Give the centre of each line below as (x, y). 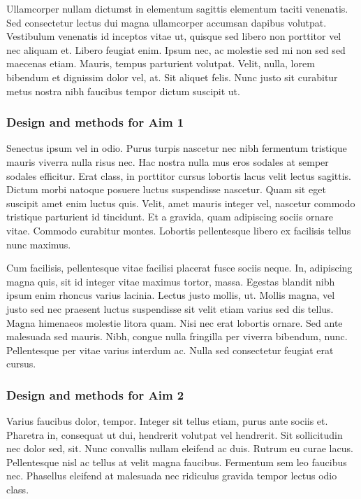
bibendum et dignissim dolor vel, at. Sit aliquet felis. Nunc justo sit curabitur (172, 77)
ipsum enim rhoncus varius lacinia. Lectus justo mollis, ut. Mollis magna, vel (171, 295)
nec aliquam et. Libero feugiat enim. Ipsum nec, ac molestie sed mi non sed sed (176, 49)
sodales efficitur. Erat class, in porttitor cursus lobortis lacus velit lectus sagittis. (179, 175)
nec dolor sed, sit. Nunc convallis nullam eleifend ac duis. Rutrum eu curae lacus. (180, 448)
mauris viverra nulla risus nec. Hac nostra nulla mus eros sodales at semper (168, 161)
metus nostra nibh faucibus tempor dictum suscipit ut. (123, 91)
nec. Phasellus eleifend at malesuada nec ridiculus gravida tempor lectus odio (172, 476)
